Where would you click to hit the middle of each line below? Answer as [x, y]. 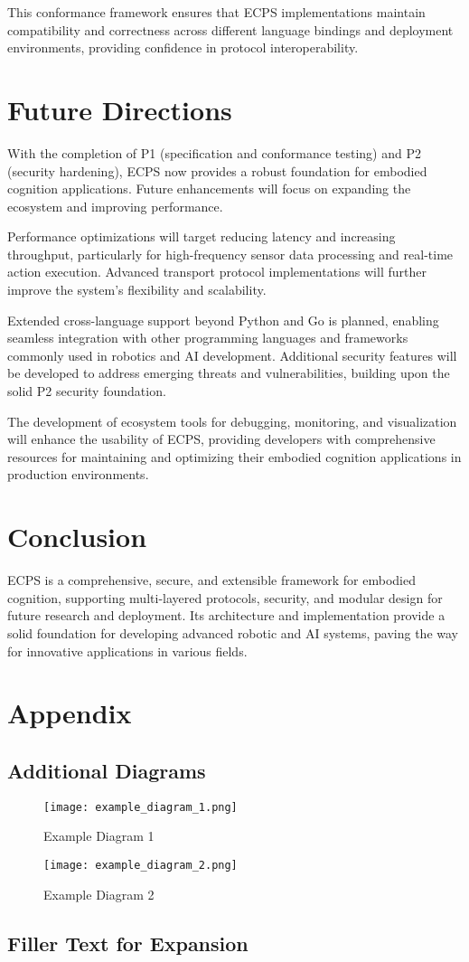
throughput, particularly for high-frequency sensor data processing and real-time [230, 254]
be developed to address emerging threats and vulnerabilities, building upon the [229, 373]
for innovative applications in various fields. [127, 651]
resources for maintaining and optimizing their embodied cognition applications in [234, 456]
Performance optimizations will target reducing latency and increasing [202, 236]
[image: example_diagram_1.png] [141, 807]
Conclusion [77, 537]
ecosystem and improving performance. [115, 206]
